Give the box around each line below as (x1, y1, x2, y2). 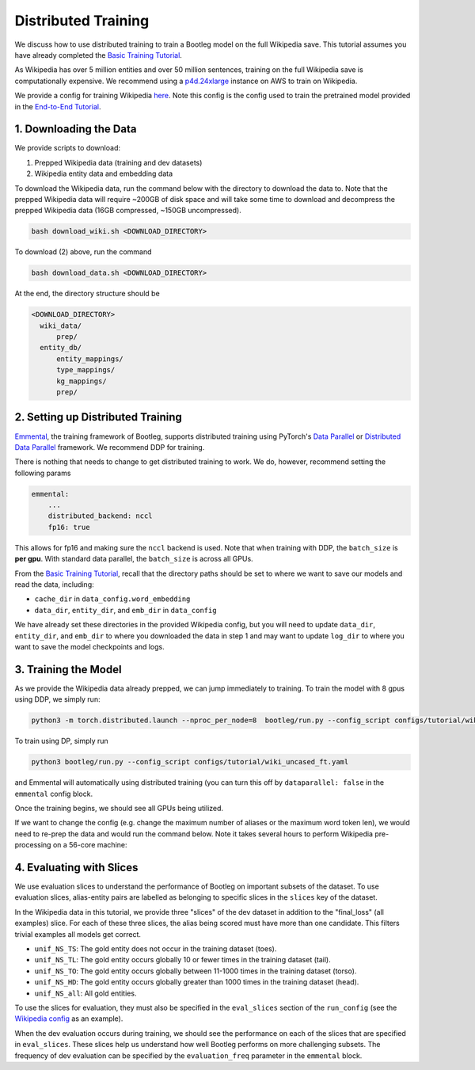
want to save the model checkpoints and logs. (14, 642, 165, 651)
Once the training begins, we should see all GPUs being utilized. (14, 803, 224, 813)
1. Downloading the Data (14, 123, 137, 136)
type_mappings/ (56, 365, 116, 375)
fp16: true (47, 523, 90, 531)
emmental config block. (14, 789, 93, 798)
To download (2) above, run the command (14, 247, 152, 257)
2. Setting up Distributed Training (14, 410, 182, 424)
